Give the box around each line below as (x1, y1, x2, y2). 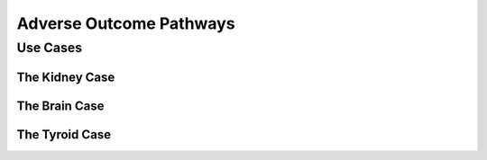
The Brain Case (16, 98, 105, 113)
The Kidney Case (16, 69, 115, 84)
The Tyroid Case (16, 127, 112, 142)
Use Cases (16, 40, 83, 56)
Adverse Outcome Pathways (16, 13, 235, 33)
